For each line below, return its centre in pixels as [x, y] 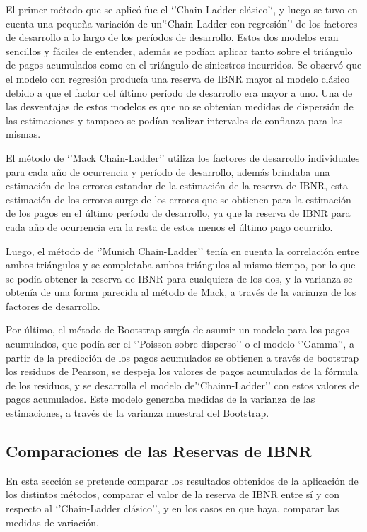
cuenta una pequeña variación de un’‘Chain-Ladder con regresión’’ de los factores [182, 23]
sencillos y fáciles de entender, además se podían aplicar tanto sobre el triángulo [179, 51]
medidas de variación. [52, 522]
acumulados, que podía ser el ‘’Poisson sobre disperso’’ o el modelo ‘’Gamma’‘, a [180, 344]
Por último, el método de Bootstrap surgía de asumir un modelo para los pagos [177, 330]
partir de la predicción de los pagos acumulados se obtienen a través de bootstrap [182, 357]
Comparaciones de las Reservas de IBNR [159, 451]
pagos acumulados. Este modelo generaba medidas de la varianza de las [161, 399]
